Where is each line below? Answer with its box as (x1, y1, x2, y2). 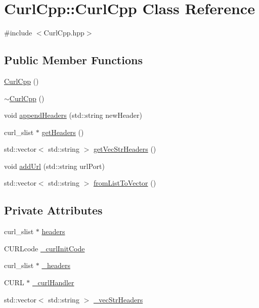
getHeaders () (41, 126, 84, 137)
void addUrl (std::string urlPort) (4, 160, 105, 171)
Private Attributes (4, 202, 103, 218)
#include (4, 27, 32, 38)
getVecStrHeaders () (93, 144, 156, 154)
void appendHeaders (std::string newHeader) (4, 110, 142, 120)
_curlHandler (32, 277, 74, 288)
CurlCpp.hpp (44, 27, 84, 38)
